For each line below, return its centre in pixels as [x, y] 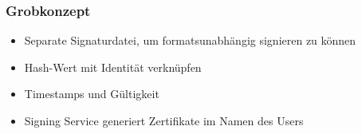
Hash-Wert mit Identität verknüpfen [113, 67]
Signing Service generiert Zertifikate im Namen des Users [164, 120]
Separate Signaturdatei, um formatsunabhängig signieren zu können [190, 40]
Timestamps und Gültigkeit [92, 94]
